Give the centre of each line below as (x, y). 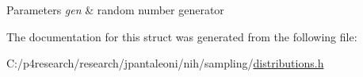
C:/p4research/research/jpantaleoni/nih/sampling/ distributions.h (165, 63)
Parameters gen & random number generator (115, 10)
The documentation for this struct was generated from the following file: (182, 36)
